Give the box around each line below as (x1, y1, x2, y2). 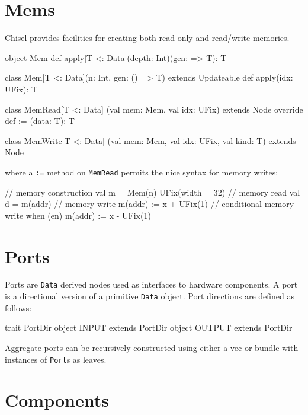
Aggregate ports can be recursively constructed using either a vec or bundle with (5, 341, 299, 353)
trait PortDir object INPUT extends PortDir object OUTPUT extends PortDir (5, 321, 293, 334)
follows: (5, 301, 32, 314)
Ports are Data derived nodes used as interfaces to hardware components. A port (5, 278, 298, 290)
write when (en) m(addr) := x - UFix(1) (5, 209, 151, 221)
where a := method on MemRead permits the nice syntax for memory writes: (5, 165, 278, 178)
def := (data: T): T (5, 114, 75, 127)
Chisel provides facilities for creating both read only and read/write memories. (5, 31, 290, 44)
